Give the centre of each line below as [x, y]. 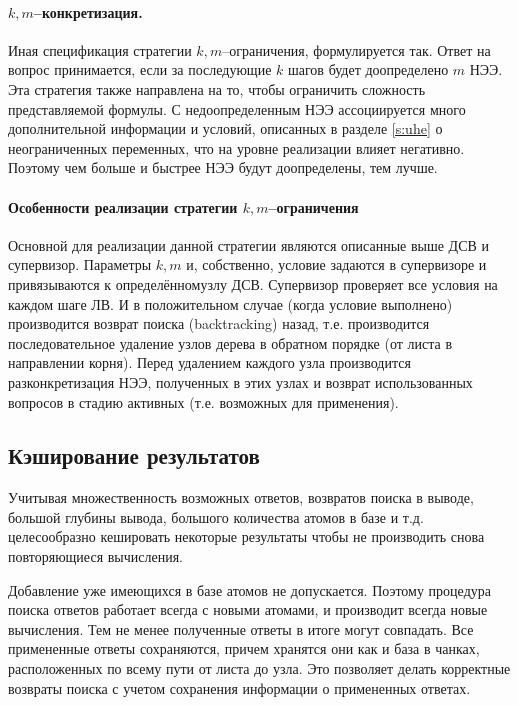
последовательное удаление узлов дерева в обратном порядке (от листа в [230, 342]
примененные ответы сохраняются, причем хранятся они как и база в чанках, [244, 648]
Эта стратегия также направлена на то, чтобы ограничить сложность [217, 88]
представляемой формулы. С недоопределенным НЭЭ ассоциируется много [237, 108]
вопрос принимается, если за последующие [140, 69]
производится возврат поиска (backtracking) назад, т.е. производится [219, 323]
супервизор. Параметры [80, 264]
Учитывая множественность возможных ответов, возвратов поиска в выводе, [241, 497]
